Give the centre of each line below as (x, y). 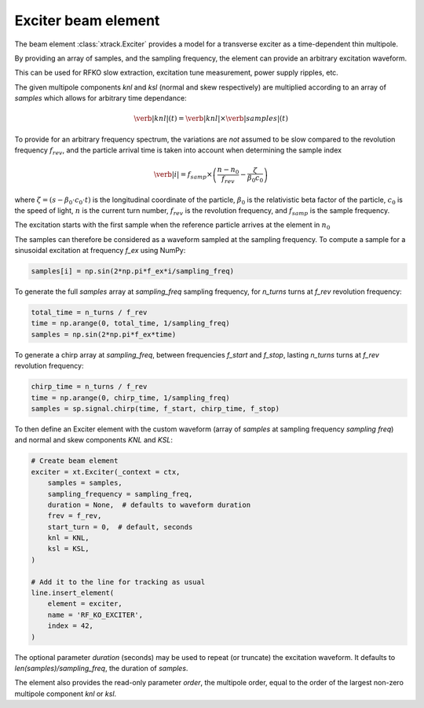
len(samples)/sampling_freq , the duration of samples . (101, 668)
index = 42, (71, 626)
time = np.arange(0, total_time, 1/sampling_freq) (131, 323)
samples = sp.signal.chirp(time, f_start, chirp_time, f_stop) (155, 409)
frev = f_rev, (75, 516)
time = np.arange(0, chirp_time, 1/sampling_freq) (131, 398)
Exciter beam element (87, 20)
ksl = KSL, (68, 549)
